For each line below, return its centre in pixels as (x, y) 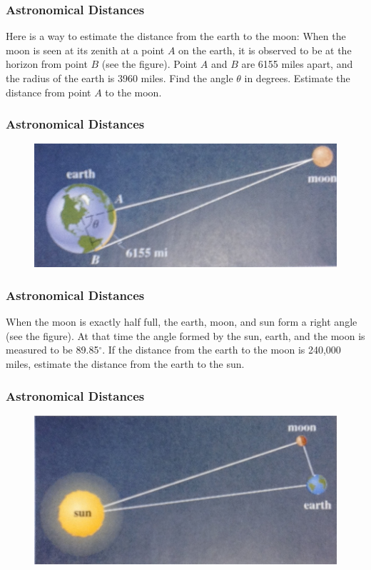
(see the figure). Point (149, 64)
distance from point (49, 92)
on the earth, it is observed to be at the (265, 50)
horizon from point (47, 64)
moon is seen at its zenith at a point (85, 50)
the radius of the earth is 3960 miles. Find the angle (120, 78)
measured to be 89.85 (52, 350)
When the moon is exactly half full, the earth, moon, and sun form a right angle (182, 322)
